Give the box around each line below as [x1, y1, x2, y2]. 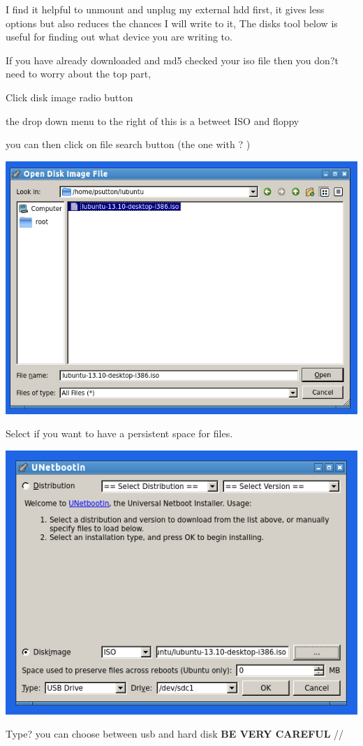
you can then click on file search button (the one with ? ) [6, 137, 251, 152]
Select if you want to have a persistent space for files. [6, 426, 233, 441]
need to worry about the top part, [6, 66, 151, 81]
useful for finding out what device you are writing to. [6, 29, 232, 44]
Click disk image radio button [6, 89, 133, 104]
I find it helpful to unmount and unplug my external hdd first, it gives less [6, 2, 325, 16]
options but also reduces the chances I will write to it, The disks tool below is [6, 15, 338, 30]
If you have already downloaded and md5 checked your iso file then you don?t [6, 52, 339, 67]
